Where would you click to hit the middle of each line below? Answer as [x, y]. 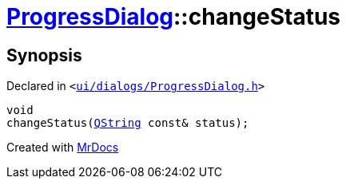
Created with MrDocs [63, 148]
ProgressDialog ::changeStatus [174, 17]
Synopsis [44, 55]
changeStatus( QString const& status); [128, 123]
